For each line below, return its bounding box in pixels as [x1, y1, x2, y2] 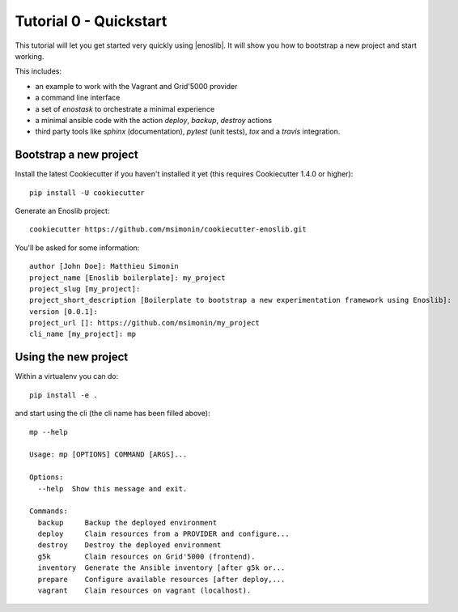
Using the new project [15, 351, 129, 364]
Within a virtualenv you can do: [15, 372, 119, 381]
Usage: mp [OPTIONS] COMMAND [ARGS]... [29, 450, 188, 459]
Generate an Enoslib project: [15, 206, 110, 215]
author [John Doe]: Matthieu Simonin [29, 261, 180, 271]
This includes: [15, 66, 62, 76]
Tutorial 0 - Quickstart [15, 12, 168, 30]
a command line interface [35, 93, 121, 103]
